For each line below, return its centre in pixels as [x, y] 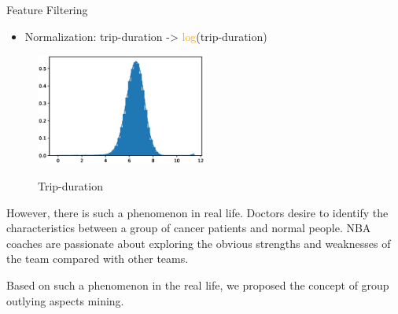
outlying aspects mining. [65, 300]
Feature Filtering [47, 9]
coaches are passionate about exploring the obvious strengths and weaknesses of [199, 243]
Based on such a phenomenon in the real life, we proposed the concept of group [198, 285]
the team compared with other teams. [98, 259]
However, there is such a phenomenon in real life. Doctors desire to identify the [197, 212]
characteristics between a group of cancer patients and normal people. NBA [189, 228]
